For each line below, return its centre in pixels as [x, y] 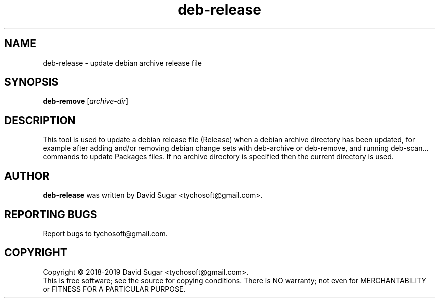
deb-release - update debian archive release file [122, 63]
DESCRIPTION [40, 120]
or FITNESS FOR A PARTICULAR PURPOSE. [114, 289]
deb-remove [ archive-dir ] [86, 101]
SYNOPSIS [31, 82]
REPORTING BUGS [51, 214]
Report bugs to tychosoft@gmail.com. [105, 233]
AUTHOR [27, 176]
